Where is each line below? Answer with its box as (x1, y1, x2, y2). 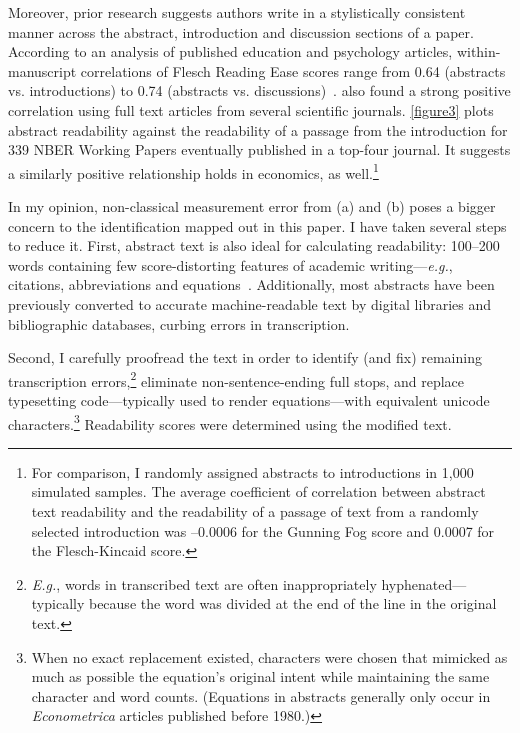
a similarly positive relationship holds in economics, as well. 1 (8, 159, 379, 183)
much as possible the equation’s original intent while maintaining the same (31, 666, 490, 687)
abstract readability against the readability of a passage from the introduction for (8, 119, 508, 140)
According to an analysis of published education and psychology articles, (8, 41, 453, 62)
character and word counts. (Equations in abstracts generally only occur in (31, 685, 491, 706)
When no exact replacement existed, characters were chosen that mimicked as (31, 646, 508, 667)
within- (456, 41, 501, 62)
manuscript (8, 60, 77, 81)
